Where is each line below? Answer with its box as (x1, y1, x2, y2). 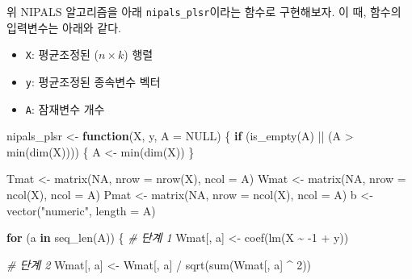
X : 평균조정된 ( (25, 46, 99, 63)
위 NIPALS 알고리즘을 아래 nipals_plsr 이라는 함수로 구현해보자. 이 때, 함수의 (6, 3, 401, 19)
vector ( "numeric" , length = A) (6, 202, 156, 219)
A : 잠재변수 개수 (25, 100, 105, 117)
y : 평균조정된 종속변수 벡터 (25, 73, 161, 90)
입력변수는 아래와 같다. (6, 19, 122, 35)
